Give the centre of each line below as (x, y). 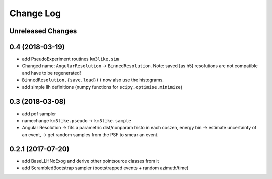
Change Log (35, 13)
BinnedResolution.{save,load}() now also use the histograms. (93, 80)
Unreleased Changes (43, 31)
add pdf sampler (39, 114)
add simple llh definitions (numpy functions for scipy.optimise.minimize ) (102, 87)
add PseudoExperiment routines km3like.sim (71, 59)
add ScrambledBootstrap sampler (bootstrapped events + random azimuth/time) (105, 168)
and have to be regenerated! (51, 73)
